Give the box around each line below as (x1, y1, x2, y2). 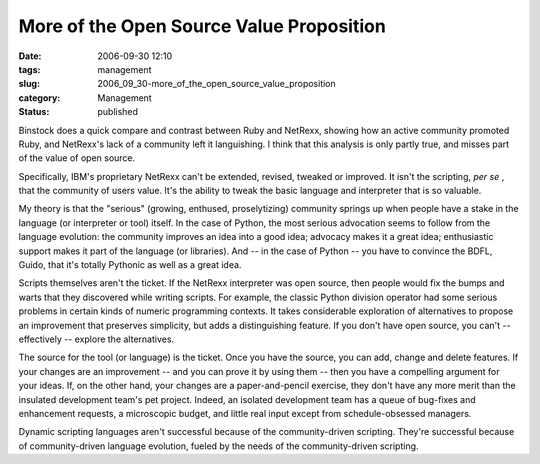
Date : (18, 50, 42, 62)
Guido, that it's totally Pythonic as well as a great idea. (18, 259, 242, 271)
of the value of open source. (18, 152, 136, 164)
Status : (18, 106, 50, 118)
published (97, 106, 139, 118)
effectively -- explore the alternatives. (18, 333, 175, 345)
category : (18, 91, 61, 104)
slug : (18, 78, 40, 90)
